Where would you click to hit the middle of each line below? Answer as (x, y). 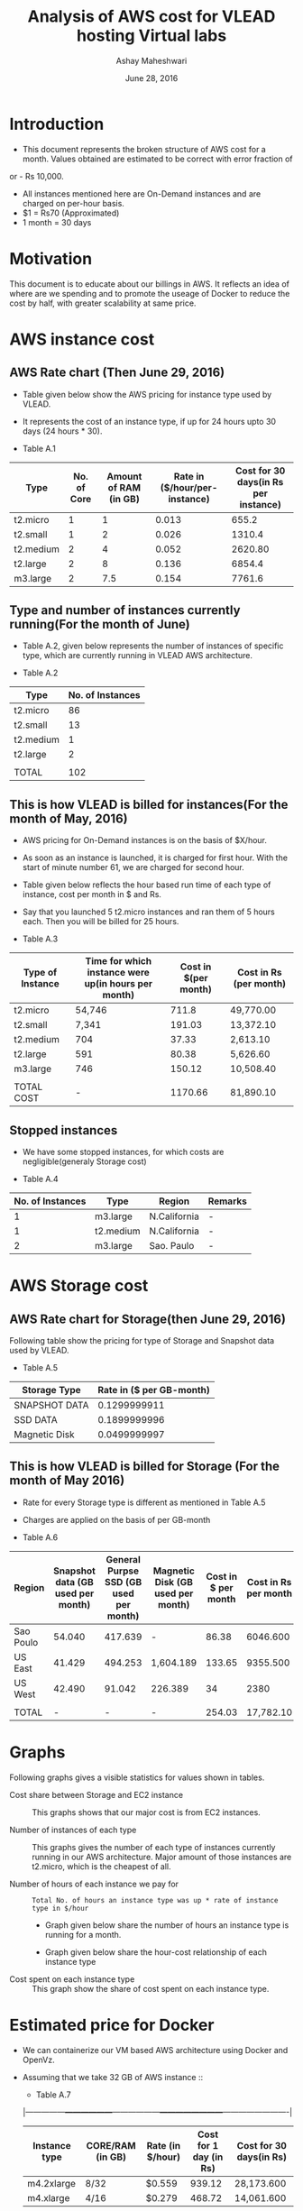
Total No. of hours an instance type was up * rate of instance (155, 1900)
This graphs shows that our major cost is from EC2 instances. (147, 1812)
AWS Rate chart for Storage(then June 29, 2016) (148, 1319)
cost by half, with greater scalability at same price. (103, 303)
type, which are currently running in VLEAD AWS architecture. (138, 656)
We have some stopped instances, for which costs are (123, 1152)
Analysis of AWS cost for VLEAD (151, 17)
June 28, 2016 (151, 78)
